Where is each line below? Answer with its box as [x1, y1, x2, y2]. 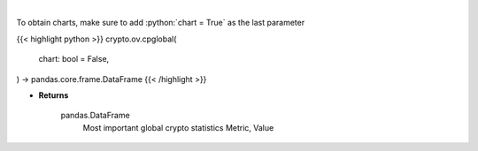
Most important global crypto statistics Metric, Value [82, 122, 274, 132]
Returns [38, 89, 69, 101]
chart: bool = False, [38, 54, 110, 64]
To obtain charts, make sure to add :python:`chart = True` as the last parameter [16, 18, 305, 28]
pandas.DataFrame [60, 110, 130, 121]
